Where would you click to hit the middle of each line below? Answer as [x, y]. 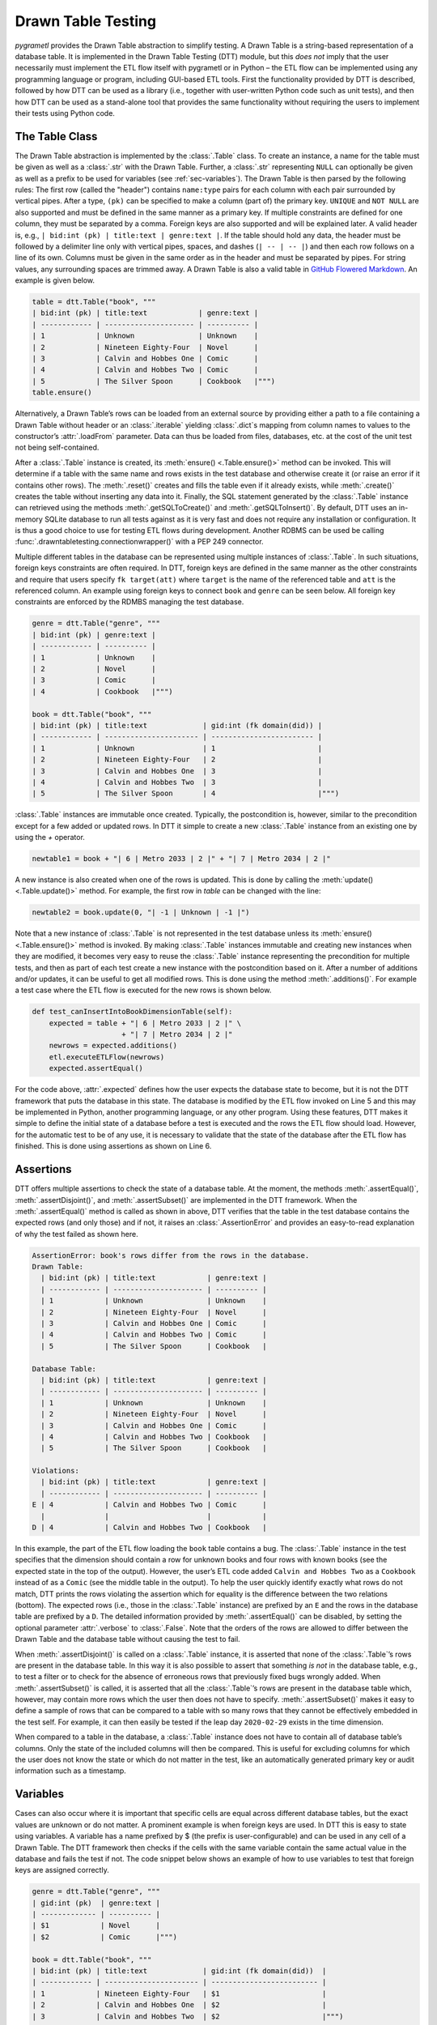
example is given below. [55, 280]
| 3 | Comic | [94, 680]
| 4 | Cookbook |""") [102, 691]
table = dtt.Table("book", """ [94, 302]
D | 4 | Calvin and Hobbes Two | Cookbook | [149, 1528]
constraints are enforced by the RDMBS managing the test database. [129, 602]
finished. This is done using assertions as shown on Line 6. [113, 1146]
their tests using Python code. [65, 113]
